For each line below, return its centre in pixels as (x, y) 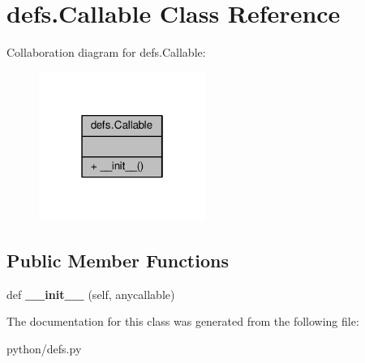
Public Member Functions (118, 260)
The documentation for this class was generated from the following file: (183, 321)
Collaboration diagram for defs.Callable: (106, 52)
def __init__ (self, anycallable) (91, 294)
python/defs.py (44, 348)
